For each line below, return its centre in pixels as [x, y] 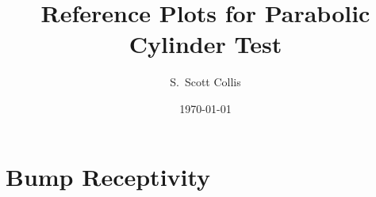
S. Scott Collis [205, 82]
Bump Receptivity [108, 176]
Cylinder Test [205, 44]
